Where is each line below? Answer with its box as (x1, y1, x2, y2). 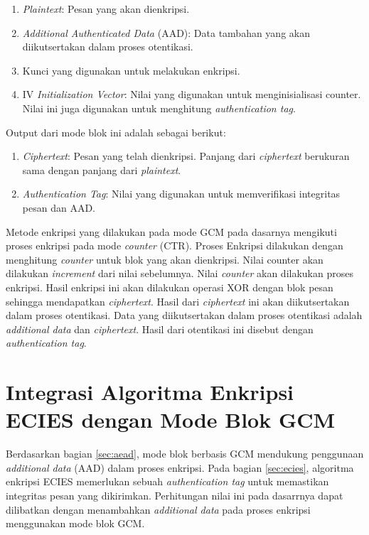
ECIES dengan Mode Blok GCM (6, 405, 336, 434)
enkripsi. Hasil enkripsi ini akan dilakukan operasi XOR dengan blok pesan (6, 279, 333, 294)
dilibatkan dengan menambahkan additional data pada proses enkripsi (6, 502, 311, 517)
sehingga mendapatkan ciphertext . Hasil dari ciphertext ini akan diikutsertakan (6, 293, 350, 308)
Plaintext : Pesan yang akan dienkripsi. (22, 1, 190, 16)
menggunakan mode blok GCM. (6, 516, 145, 531)
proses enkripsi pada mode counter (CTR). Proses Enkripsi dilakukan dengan (6, 238, 343, 253)
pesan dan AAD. (22, 200, 95, 215)
